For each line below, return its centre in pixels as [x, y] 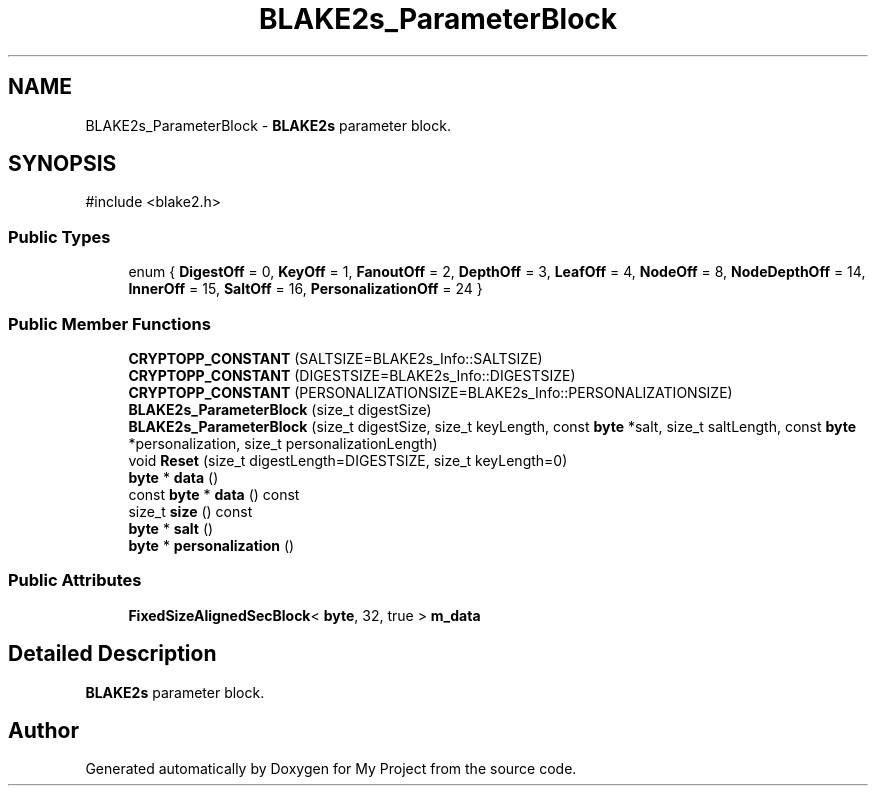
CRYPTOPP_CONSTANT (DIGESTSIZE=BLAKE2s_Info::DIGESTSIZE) [352, 375]
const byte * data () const [214, 494]
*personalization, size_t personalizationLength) [283, 443]
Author [43, 730]
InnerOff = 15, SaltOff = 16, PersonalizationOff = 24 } [305, 289]
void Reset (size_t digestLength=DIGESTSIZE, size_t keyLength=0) [348, 460]
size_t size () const [190, 511]
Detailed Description [112, 654]
